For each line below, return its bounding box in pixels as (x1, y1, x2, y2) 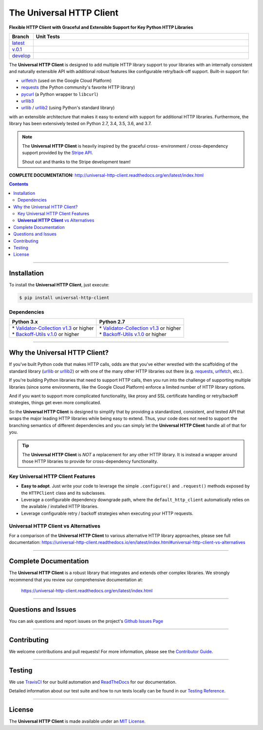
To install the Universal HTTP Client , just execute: (9, 282, 110, 288)
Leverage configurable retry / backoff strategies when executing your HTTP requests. (21, 510, 193, 516)
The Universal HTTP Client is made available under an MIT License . (9, 718, 146, 724)
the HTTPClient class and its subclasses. (21, 490, 106, 496)
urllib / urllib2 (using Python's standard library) (21, 105, 115, 111)
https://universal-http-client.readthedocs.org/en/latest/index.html (21, 588, 153, 594)
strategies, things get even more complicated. (9, 400, 101, 406)
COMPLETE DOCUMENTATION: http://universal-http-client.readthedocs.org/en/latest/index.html (9, 172, 204, 178)
